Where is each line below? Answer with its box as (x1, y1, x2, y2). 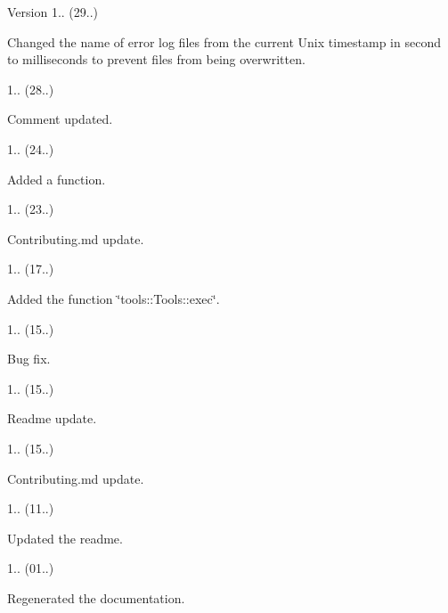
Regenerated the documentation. (7, 588, 185, 607)
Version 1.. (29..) (7, 3, 99, 20)
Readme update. (7, 409, 97, 428)
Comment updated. (7, 110, 113, 128)
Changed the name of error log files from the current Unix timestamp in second (7, 32, 441, 51)
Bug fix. (7, 349, 51, 368)
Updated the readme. (7, 528, 123, 547)
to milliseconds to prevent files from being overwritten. (7, 50, 305, 69)
